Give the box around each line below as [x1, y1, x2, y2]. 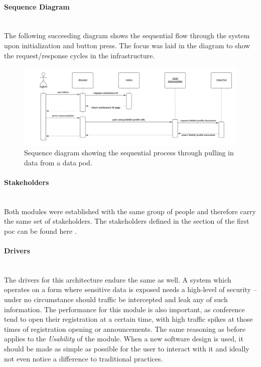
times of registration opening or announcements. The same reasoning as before [4, 323, 245, 334]
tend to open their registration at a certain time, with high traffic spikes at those [4, 314, 253, 324]
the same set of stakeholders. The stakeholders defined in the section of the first [4, 216, 249, 226]
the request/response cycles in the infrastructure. [4, 50, 155, 60]
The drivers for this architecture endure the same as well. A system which [4, 274, 231, 285]
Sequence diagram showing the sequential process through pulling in [24, 147, 234, 158]
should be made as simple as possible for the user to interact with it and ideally [4, 343, 249, 353]
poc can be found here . [4, 225, 77, 236]
